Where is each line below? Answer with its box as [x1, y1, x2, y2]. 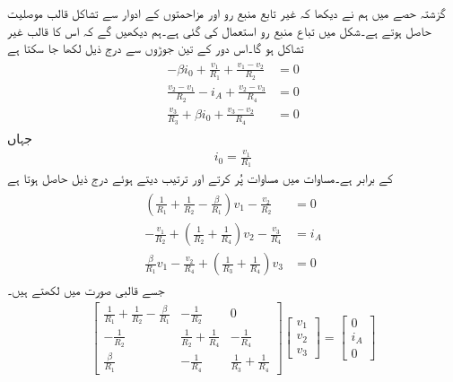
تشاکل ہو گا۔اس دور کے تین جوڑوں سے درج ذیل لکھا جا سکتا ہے [7, 39, 304, 57]
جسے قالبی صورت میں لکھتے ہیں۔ [7, 281, 165, 300]
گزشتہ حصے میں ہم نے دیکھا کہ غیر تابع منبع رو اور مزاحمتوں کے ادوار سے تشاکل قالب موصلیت [7, 4, 446, 22]
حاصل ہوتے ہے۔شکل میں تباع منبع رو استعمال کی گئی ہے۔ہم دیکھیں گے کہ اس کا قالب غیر [7, 21, 431, 39]
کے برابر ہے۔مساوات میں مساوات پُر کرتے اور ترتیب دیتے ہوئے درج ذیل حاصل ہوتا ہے [7, 169, 393, 187]
